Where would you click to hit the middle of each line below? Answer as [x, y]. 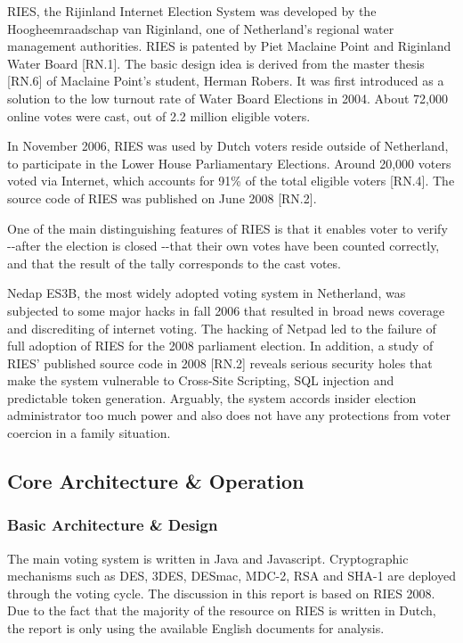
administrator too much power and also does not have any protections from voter [229, 415]
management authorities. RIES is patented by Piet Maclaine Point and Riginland [229, 46]
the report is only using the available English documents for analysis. [196, 628]
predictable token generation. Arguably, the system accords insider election [212, 397]
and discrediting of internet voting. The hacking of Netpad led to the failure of [222, 328]
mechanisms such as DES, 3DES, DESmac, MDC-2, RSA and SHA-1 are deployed [231, 576]
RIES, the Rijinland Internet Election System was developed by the [192, 11]
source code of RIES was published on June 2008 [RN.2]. [162, 198]
